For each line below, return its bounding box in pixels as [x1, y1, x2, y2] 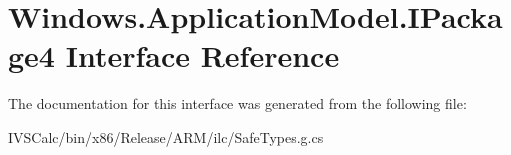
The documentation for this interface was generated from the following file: [8, 93, 467, 114]
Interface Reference [65, 35, 340, 76]
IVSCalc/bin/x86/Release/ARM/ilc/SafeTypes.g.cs [8, 126, 324, 147]
